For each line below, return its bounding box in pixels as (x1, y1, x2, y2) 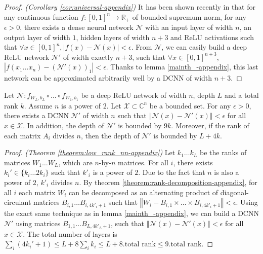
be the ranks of (199, 147, 247, 158)
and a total (225, 90, 259, 100)
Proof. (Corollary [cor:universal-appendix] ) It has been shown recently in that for (4, 2, 256, 12)
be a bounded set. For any (149, 100, 231, 111)
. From (131, 42, 152, 52)
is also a (214, 167, 239, 177)
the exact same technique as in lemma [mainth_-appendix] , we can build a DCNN (4, 208, 259, 219)
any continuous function (4, 11, 78, 22)
